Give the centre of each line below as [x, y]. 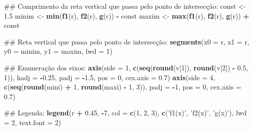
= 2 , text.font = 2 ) [33, 122]
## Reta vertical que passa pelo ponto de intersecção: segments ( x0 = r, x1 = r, [127, 41]
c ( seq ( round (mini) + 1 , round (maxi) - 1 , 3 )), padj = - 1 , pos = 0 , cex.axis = [123, 87]
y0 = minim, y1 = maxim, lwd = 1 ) [58, 51]
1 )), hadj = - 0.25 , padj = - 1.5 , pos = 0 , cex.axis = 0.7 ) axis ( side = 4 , [110, 77]
